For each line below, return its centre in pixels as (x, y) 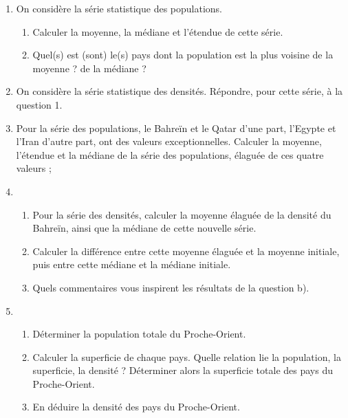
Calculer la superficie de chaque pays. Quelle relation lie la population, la (187, 356)
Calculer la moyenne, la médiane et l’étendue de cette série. (158, 31)
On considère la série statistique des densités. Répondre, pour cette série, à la (180, 91)
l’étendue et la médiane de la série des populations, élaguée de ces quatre (170, 154)
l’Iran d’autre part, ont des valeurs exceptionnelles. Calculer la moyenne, (169, 141)
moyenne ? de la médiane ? (89, 68)
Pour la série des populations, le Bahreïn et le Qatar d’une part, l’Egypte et (176, 128)
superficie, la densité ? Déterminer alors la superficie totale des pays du (183, 370)
